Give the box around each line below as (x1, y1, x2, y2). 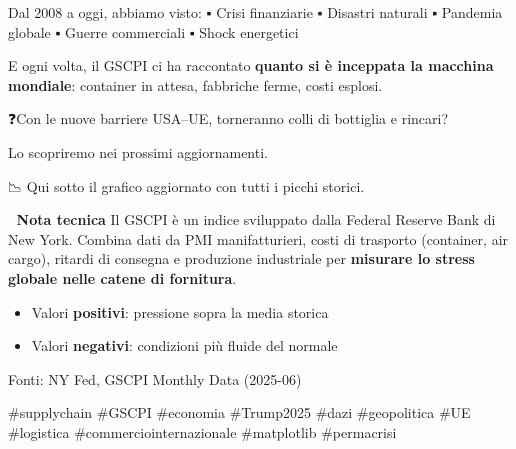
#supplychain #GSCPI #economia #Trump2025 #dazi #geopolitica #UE (8, 402, 471, 423)
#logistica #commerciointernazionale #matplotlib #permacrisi (8, 421, 397, 442)
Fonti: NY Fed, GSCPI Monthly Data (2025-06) (8, 368, 302, 389)
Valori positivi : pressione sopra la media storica (31, 301, 329, 322)
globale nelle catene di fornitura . (8, 267, 237, 288)
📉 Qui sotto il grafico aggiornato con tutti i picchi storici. (8, 175, 365, 196)
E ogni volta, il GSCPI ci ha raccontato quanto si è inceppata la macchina (8, 55, 494, 76)
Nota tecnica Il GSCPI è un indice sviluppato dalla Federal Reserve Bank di (16, 209, 496, 230)
